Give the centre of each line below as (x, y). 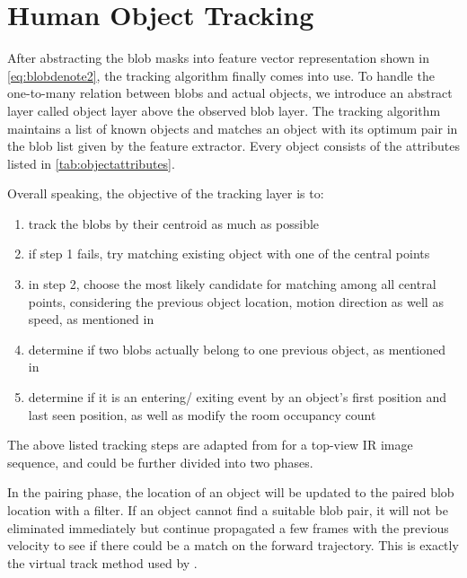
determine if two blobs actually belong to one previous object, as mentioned (237, 349)
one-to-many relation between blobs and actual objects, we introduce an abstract (230, 93)
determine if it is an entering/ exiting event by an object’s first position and (237, 397)
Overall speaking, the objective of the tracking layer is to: (166, 193)
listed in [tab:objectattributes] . (91, 163)
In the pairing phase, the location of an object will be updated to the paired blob (231, 492)
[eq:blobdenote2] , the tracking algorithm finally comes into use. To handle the (221, 75)
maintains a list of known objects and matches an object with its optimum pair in (233, 128)
